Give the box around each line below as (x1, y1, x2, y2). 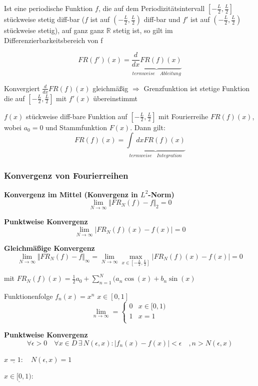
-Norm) (148, 189, 174, 199)
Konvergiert (4, 83, 40, 93)
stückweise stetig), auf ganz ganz (4, 25, 104, 35)
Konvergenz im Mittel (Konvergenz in (4, 189, 138, 199)
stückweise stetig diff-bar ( (4, 14, 85, 24)
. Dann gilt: (130, 122, 165, 132)
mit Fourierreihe (158, 111, 208, 121)
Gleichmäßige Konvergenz (4, 243, 95, 253)
